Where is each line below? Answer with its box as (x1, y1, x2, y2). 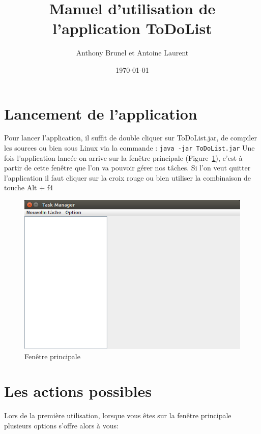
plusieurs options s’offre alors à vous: (4, 420, 119, 430)
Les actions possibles (4, 381, 152, 401)
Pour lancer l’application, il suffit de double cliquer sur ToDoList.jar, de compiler (4, 132, 257, 143)
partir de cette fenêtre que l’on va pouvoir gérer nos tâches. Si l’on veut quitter (4, 162, 251, 173)
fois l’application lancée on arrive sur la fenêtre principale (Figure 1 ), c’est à (4, 152, 243, 163)
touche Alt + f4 (4, 182, 53, 193)
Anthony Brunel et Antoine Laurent (76, 47, 189, 58)
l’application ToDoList (52, 18, 212, 39)
